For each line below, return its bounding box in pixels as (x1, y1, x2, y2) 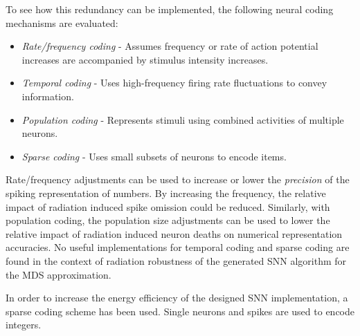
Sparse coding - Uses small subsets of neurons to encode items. (21, 149, 287, 163)
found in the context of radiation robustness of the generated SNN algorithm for (6, 253, 347, 268)
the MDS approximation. (6, 267, 111, 281)
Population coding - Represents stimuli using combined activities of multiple (21, 112, 344, 127)
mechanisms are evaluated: (6, 15, 118, 30)
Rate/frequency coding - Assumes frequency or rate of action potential (21, 39, 318, 53)
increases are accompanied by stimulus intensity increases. (21, 52, 269, 66)
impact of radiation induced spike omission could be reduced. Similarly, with (6, 199, 330, 214)
